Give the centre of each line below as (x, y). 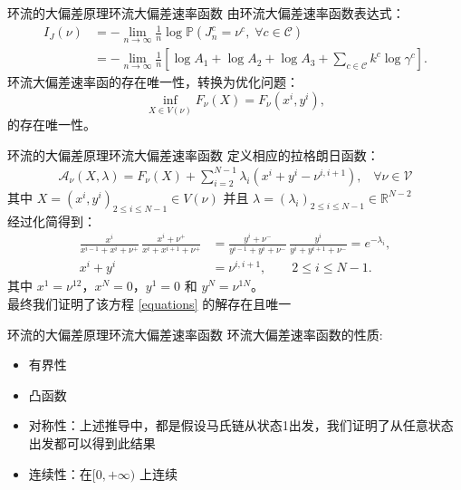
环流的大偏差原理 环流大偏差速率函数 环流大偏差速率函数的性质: (195, 334)
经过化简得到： (52, 221)
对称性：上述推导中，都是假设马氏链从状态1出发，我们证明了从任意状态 (241, 425)
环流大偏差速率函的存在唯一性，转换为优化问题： (153, 82)
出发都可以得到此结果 (92, 443)
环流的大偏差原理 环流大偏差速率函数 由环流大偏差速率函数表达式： (206, 13)
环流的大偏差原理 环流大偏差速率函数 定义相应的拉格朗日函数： (193, 154)
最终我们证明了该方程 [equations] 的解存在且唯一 (149, 304)
